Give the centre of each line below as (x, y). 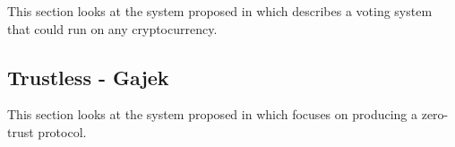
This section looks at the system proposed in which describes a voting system (220, 11)
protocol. (62, 131)
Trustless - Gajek (88, 77)
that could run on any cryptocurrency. (112, 28)
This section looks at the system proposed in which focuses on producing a (213, 114)
